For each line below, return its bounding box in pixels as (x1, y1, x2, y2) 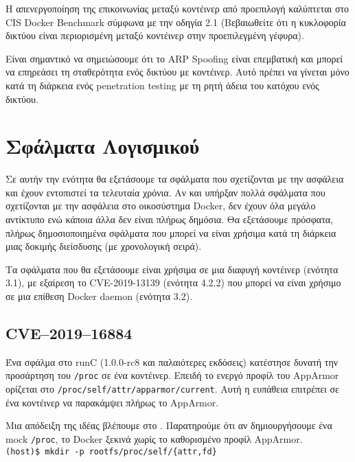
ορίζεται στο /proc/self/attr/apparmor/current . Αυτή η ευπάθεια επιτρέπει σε (5, 382, 339, 396)
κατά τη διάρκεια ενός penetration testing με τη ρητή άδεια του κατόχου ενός (5, 78, 319, 92)
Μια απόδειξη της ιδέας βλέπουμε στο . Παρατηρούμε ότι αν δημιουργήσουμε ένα (5, 418, 332, 432)
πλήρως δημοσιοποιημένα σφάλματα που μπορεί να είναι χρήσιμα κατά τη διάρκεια (5, 225, 336, 240)
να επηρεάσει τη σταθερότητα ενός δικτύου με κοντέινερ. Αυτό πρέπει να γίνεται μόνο (5, 65, 350, 79)
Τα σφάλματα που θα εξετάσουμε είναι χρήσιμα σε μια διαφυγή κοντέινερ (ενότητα (5, 262, 339, 276)
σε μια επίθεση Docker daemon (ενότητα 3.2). (5, 289, 193, 303)
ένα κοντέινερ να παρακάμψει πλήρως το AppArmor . (5, 395, 219, 409)
